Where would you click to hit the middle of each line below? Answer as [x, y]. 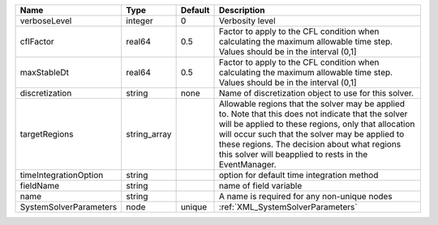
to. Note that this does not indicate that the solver [313, 114]
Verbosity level [247, 21]
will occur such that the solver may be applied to [311, 134]
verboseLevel [46, 21]
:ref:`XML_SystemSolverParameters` [288, 207]
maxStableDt [44, 72]
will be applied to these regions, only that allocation [317, 124]
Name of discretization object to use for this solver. [316, 93]
